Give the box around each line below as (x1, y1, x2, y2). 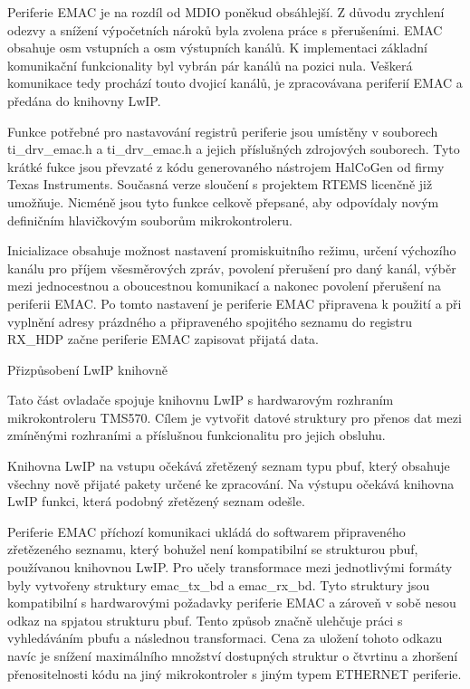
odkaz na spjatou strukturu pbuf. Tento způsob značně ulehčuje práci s (7, 610, 403, 629)
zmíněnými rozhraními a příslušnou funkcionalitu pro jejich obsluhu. (7, 426, 386, 445)
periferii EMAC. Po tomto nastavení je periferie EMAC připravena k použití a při (7, 293, 462, 312)
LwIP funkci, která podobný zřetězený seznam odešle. (7, 492, 305, 511)
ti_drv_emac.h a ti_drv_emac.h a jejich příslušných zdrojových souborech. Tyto (7, 139, 460, 158)
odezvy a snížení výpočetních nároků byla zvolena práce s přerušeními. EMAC (7, 20, 443, 39)
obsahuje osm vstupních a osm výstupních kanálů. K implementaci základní (7, 38, 427, 57)
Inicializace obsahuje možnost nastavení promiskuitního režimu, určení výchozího (7, 241, 456, 260)
